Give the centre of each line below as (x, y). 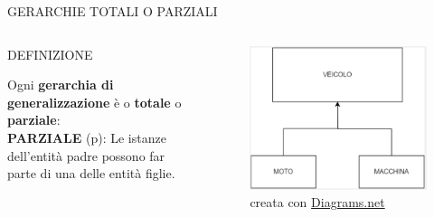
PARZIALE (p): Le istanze (87, 137)
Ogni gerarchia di (61, 85)
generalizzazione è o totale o (94, 102)
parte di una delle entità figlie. (91, 173)
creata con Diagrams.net (317, 202)
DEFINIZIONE (50, 54)
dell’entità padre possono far (86, 155)
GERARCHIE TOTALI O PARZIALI (113, 11)
